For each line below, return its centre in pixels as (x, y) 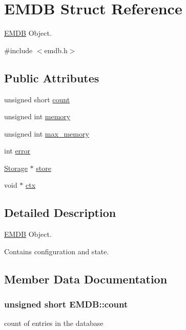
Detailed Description (60, 213)
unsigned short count (37, 99)
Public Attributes (52, 78)
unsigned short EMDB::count (66, 304)
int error (17, 151)
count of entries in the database (54, 323)
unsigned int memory (37, 116)
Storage (16, 168)
